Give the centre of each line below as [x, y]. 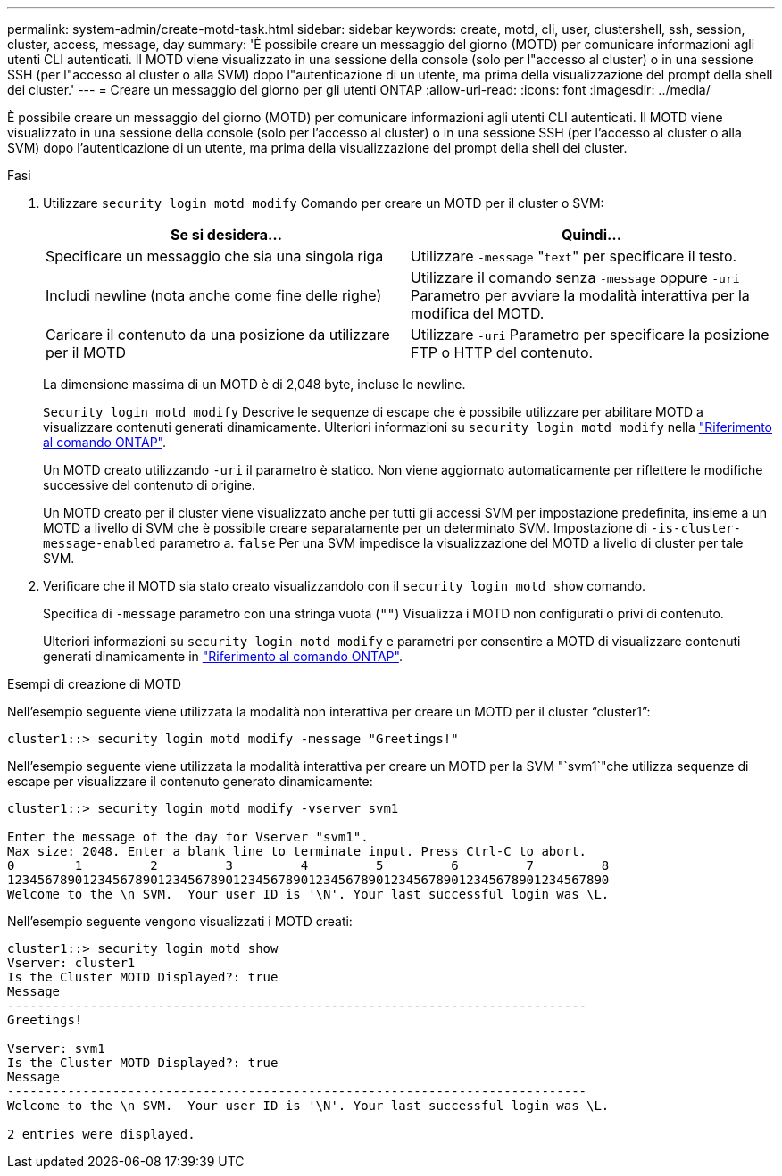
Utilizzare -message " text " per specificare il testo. [574, 256]
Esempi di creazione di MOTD [95, 684]
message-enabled [100, 543]
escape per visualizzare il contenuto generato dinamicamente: [190, 781]
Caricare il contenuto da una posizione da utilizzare [218, 335]
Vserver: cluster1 [71, 963]
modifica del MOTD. [478, 313]
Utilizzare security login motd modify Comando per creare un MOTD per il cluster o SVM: [324, 203]
